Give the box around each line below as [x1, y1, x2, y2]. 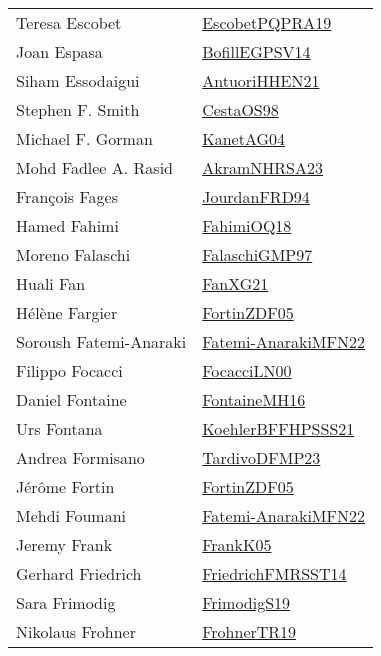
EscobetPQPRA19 [202, 11, 332, 34]
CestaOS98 [202, 98, 279, 121]
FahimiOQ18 [202, 214, 292, 237]
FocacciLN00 [202, 359, 292, 382]
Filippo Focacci [16, 359, 123, 382]
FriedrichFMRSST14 [202, 562, 347, 585]
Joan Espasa [16, 40, 103, 63]
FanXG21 [202, 272, 269, 295]
